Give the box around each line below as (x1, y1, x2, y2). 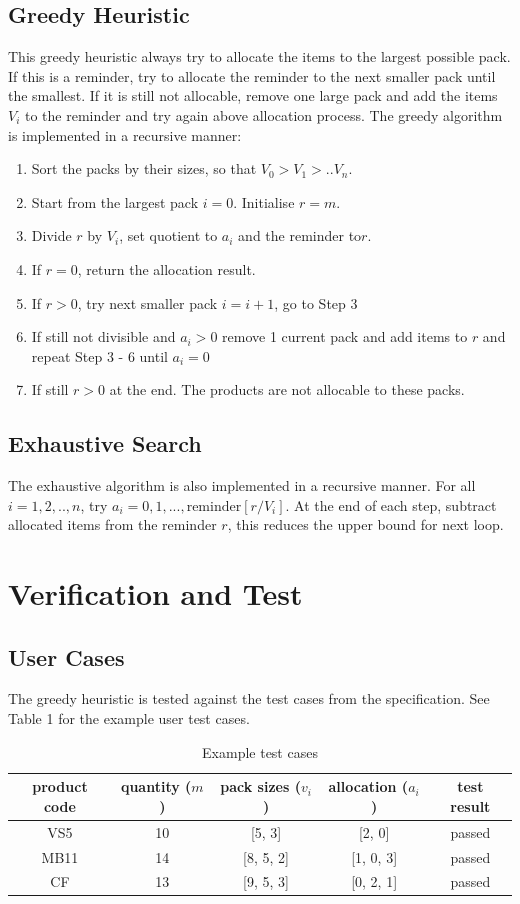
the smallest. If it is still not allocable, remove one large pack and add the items (8, 85, 498, 106)
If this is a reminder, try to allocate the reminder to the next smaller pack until (8, 65, 496, 86)
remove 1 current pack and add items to (222, 326, 468, 347)
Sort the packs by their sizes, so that (31, 158, 257, 179)
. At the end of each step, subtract (285, 494, 497, 515)
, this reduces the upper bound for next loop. (227, 514, 504, 535)
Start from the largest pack (31, 191, 199, 212)
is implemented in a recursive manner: (8, 124, 242, 145)
